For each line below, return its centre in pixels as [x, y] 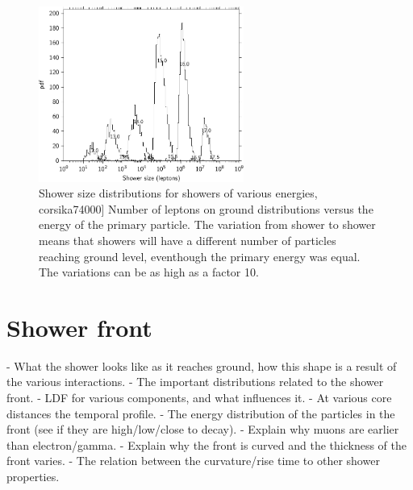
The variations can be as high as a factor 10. [149, 272]
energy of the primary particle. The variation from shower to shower [207, 224]
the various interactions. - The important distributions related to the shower [195, 382]
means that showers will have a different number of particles [188, 240]
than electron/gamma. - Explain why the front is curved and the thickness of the [206, 444]
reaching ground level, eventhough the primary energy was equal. [200, 256]
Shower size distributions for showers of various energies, [178, 193]
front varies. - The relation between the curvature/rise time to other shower [193, 461]
